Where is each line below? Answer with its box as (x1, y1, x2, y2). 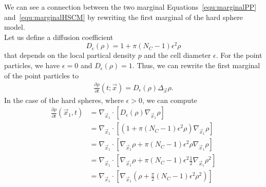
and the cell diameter (144, 50, 211, 60)
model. (4, 22, 25, 32)
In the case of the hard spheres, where (4, 94, 124, 105)
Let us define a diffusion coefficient (4, 31, 113, 42)
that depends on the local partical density (4, 50, 136, 60)
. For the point (216, 50, 262, 60)
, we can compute (142, 94, 197, 105)
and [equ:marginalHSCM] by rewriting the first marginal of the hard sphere (4, 11, 243, 22)
